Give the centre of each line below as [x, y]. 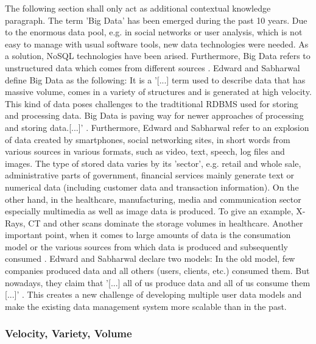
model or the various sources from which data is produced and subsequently [146, 246]
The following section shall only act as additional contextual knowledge [138, 8]
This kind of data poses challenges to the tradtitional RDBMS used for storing [152, 103]
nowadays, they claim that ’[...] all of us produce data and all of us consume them [158, 282]
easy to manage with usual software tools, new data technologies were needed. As [157, 44]
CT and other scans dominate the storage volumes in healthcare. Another [166, 223]
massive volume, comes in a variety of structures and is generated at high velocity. [158, 92]
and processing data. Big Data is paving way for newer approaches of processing [154, 115]
